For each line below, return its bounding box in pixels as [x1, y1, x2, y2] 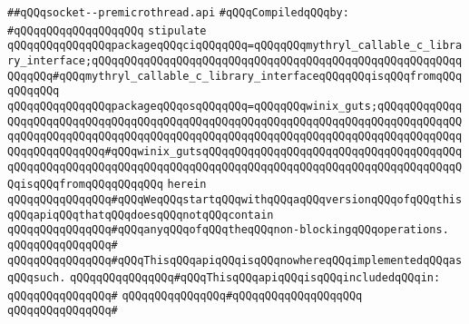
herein [167, 178, 207, 191]
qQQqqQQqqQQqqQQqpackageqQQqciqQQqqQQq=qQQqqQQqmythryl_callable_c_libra [7, 39, 463, 53]
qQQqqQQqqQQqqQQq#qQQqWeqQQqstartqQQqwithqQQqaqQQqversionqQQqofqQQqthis [7, 192, 463, 206]
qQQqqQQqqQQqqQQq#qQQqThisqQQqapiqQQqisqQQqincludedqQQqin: [70, 271, 441, 285]
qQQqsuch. [7, 271, 66, 285]
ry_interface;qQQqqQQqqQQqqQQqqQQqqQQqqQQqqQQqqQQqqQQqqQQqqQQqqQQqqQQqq [7, 54, 463, 67]
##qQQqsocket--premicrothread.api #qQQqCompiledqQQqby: [7, 6, 349, 19]
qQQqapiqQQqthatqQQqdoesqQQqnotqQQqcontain [7, 208, 274, 221]
